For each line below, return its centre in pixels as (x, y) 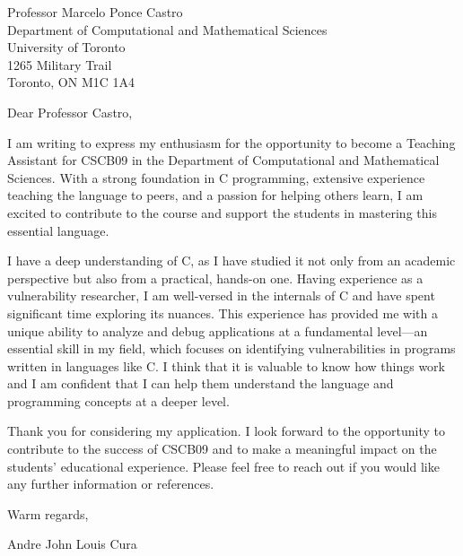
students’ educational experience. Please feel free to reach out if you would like (223, 466)
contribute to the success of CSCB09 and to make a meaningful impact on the (222, 449)
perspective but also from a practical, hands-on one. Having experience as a (215, 278)
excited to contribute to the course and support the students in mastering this (222, 212)
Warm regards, (48, 513)
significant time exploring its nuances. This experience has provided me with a (223, 313)
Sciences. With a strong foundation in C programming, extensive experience (216, 177)
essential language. (58, 230)
